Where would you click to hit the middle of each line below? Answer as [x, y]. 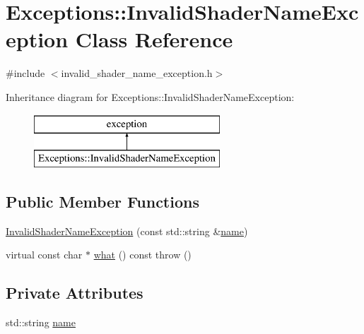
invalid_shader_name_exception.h [137, 73]
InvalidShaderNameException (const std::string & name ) [127, 231]
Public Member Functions [102, 202]
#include [25, 73]
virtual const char [44, 255]
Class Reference [154, 39]
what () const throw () [142, 255]
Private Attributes [75, 293]
